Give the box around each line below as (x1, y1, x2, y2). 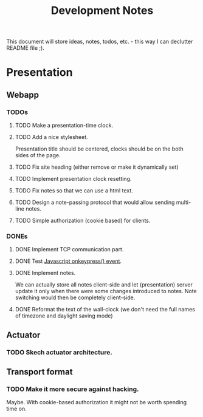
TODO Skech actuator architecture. (6, 348, 112, 356)
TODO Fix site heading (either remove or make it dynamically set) (15, 163, 179, 171)
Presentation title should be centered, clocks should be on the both (15, 145, 184, 152)
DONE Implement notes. (15, 270, 76, 277)
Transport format (6, 367, 73, 377)
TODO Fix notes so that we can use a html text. (15, 187, 134, 194)
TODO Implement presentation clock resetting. (15, 175, 132, 183)
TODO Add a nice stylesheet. (15, 134, 88, 141)
